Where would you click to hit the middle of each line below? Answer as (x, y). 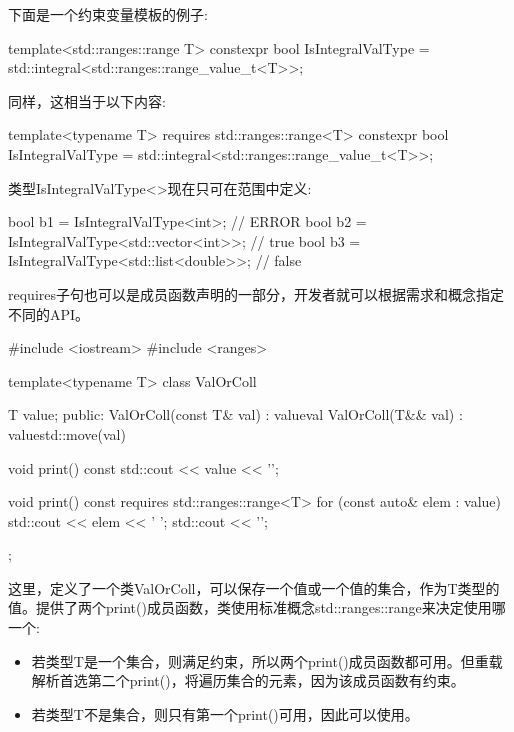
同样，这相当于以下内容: (87, 100)
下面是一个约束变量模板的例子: (108, 14)
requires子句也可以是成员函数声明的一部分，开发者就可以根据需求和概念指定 (256, 293)
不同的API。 (49, 313)
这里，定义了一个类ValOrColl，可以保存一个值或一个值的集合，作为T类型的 (254, 587)
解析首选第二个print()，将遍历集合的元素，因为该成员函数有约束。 (248, 680)
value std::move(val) (67, 433)
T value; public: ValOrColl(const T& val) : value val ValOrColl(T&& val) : (235, 414)
